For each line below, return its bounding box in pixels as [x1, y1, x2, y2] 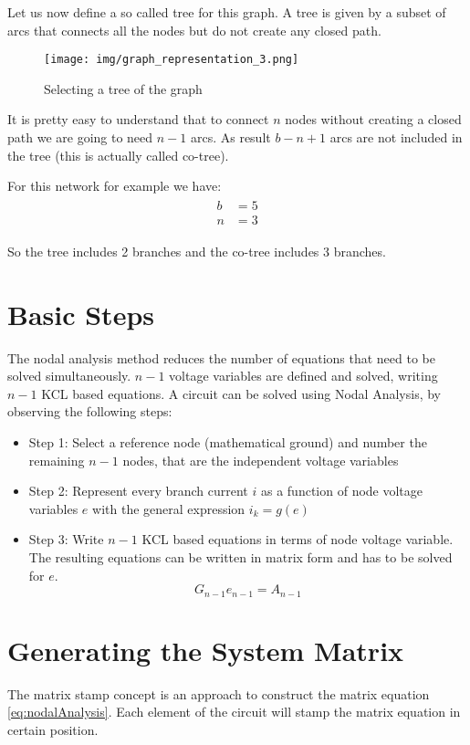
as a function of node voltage [260, 481, 423, 500]
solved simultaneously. [7, 366, 131, 385]
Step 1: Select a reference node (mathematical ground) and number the [28, 433, 427, 451]
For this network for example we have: [7, 176, 222, 195]
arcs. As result [190, 128, 271, 147]
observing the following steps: [7, 402, 172, 421]
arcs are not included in [329, 128, 463, 147]
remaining [28, 450, 85, 469]
